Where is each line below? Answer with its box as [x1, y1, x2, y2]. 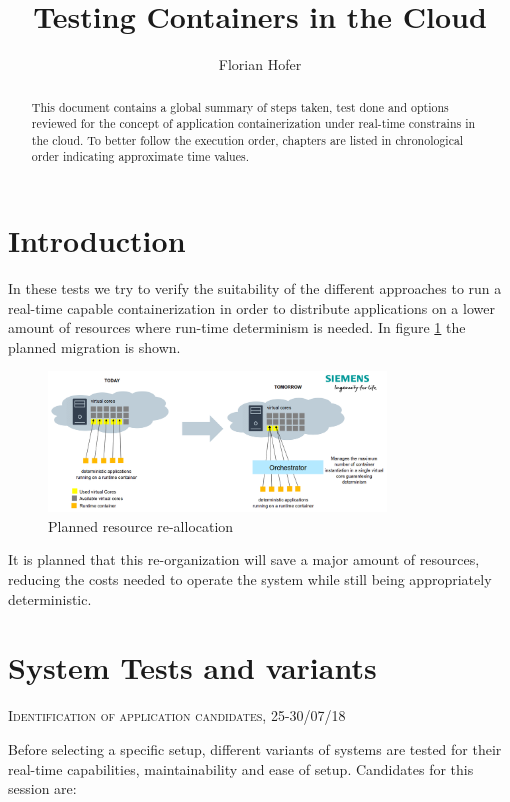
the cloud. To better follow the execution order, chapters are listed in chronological [31, 131, 464, 148]
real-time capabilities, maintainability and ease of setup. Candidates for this [8, 758, 474, 779]
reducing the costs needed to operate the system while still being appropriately [8, 569, 492, 589]
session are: [8, 778, 77, 799]
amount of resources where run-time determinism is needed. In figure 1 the [8, 317, 466, 338]
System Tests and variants [8, 647, 377, 688]
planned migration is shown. [8, 336, 181, 357]
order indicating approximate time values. [31, 148, 249, 165]
